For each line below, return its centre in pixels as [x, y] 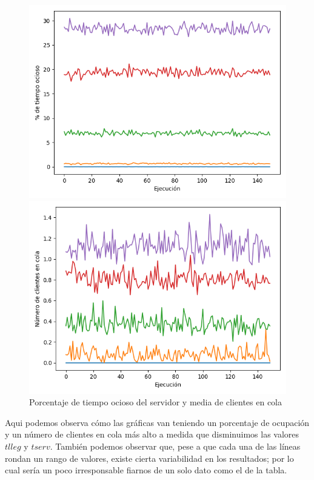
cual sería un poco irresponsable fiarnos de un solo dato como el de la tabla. [146, 470]
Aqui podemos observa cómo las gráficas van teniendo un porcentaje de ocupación [157, 422]
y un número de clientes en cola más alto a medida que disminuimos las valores [152, 434]
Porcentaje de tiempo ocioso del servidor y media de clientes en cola [155, 402]
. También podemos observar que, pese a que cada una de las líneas [175, 446]
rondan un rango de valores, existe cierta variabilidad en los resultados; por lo [149, 458]
